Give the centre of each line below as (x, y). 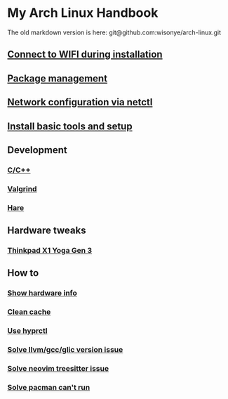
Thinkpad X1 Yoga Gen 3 (50, 250)
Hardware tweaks (47, 231)
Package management (57, 78)
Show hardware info (42, 293)
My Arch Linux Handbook (83, 13)
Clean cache (29, 312)
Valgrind (22, 189)
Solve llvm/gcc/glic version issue (65, 350)
